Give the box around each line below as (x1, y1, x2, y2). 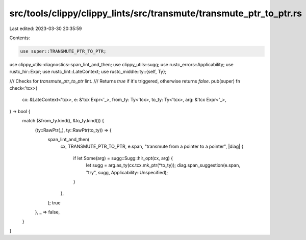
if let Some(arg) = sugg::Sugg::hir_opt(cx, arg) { (73, 155, 173, 161)
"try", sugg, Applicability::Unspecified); (86, 169, 168, 175)
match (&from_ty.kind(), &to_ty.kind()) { (22, 118, 104, 124)
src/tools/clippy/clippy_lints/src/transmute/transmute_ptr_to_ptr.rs (9, 8, 302, 19)
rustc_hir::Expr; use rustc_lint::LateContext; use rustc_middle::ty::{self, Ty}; (9, 69, 167, 75)
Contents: (9, 35, 30, 41)
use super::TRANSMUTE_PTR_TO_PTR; (20, 48, 107, 54)
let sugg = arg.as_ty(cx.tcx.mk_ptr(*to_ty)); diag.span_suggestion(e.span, (86, 162, 241, 168)
